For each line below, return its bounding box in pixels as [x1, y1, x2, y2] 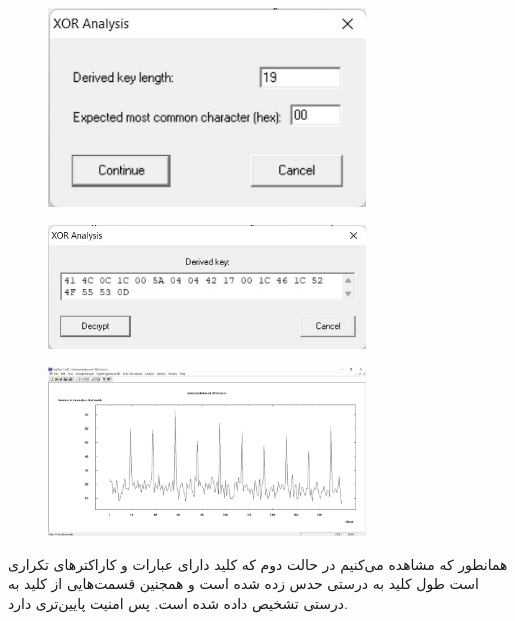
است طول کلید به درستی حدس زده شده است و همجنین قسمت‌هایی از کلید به [8, 573, 479, 594]
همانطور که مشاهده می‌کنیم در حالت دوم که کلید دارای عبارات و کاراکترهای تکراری [8, 553, 508, 574]
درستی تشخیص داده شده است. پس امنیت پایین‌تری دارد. [8, 593, 348, 614]
